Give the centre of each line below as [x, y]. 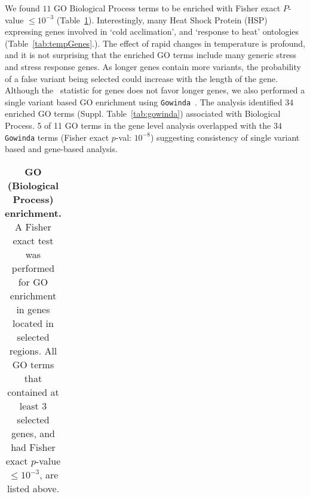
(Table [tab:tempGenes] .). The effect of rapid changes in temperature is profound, [155, 43]
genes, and [33, 433]
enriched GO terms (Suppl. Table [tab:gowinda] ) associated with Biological [143, 113]
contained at [33, 392]
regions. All [33, 350]
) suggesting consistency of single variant [225, 137]
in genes [33, 309]
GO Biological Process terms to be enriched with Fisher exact [167, 8]
